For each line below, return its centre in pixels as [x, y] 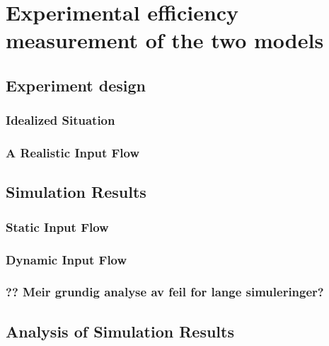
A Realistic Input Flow [73, 153]
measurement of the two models [165, 40]
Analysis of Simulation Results [120, 331]
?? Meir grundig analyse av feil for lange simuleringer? [165, 292]
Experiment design [76, 85]
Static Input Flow [57, 227]
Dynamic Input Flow [67, 259]
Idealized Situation [60, 120]
